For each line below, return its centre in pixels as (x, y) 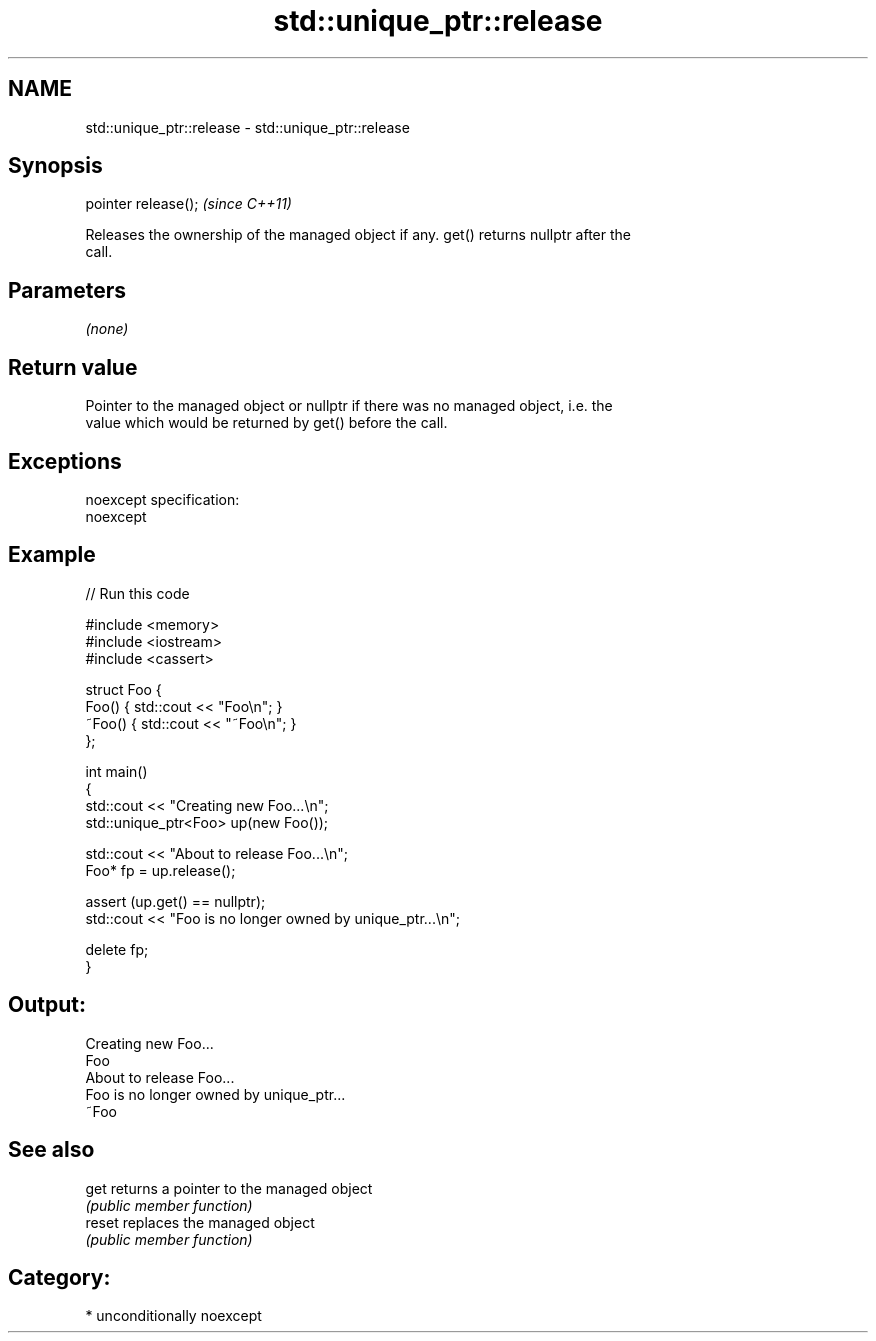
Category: (59, 1277)
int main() (116, 771)
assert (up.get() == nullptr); (175, 901)
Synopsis (55, 166)
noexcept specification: (162, 499)
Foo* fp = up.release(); (160, 870)
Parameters (67, 290)
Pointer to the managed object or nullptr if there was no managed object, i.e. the (349, 406)
